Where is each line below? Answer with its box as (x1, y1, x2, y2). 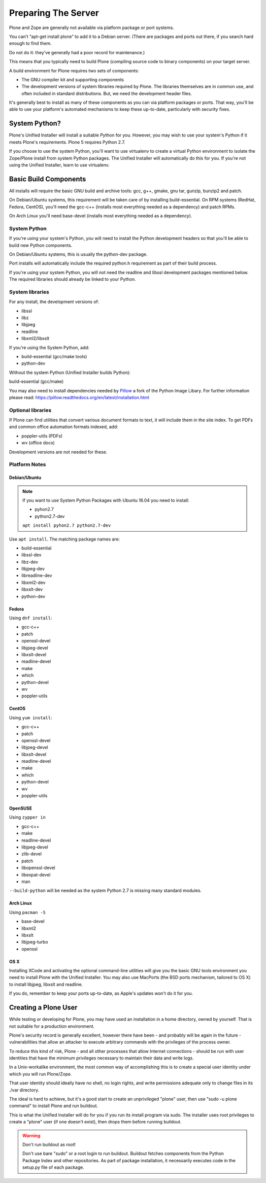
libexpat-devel (21, 872, 51, 878)
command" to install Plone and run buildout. (9, 1103, 99, 1109)
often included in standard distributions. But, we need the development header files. (21, 90, 192, 96)
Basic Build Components (9, 175, 86, 183)
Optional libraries (9, 406, 52, 413)
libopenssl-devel (21, 865, 55, 871)
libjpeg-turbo (21, 939, 48, 945)
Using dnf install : (9, 615, 52, 621)
